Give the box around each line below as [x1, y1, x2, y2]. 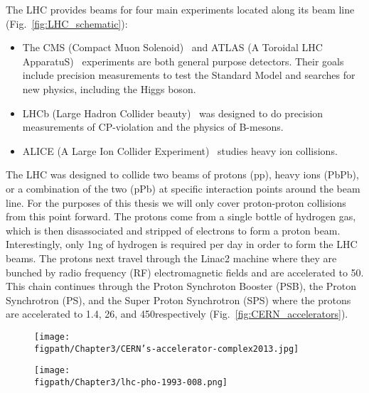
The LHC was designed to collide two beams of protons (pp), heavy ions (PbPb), [6, 167, 359, 182]
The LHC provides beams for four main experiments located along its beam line [6, 2, 355, 16]
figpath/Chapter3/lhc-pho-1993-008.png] [34, 377, 228, 387]
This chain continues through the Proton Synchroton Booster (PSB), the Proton [6, 279, 357, 294]
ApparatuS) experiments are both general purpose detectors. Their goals [22, 53, 344, 68]
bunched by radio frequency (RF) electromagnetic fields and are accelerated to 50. [6, 264, 364, 279]
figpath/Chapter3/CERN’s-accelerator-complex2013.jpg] [34, 343, 299, 354]
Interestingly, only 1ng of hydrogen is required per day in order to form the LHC [6, 237, 358, 252]
